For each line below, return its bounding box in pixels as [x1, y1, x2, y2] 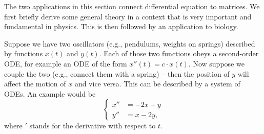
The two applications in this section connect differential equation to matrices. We [4, 1, 260, 11]
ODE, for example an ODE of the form [4, 58, 127, 69]
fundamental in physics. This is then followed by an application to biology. [4, 21, 238, 32]
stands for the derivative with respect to [29, 120, 156, 131]
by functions [4, 48, 43, 59]
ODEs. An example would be [4, 88, 96, 99]
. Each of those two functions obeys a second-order [99, 48, 259, 59]
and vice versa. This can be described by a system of [74, 78, 240, 89]
